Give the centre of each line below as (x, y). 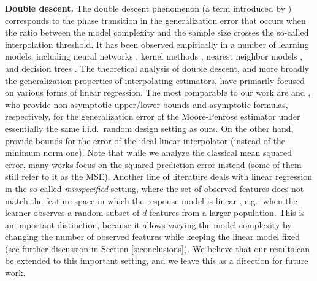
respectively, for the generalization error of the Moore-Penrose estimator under (153, 116)
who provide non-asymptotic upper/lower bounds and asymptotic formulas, (147, 104)
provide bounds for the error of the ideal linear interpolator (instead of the (145, 140)
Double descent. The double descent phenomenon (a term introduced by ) (148, 8)
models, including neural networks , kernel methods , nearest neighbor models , (154, 56)
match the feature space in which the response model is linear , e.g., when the (151, 200)
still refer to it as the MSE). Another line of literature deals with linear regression (159, 176)
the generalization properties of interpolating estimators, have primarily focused (155, 80)
